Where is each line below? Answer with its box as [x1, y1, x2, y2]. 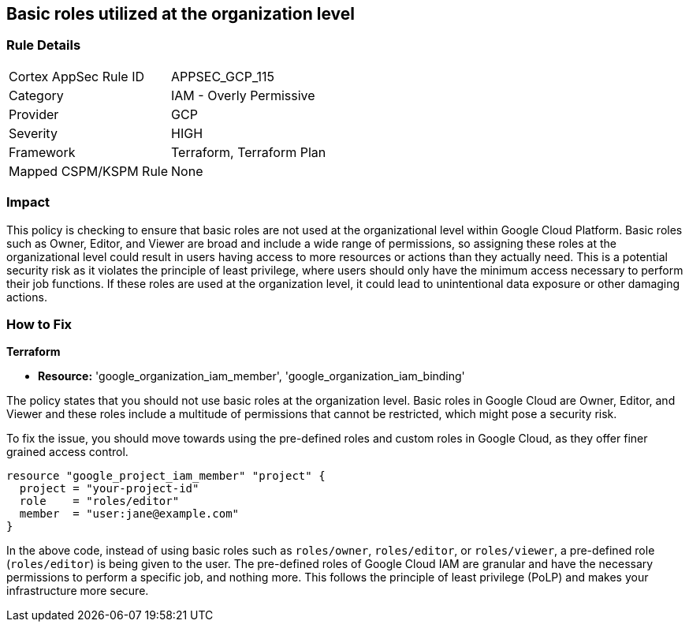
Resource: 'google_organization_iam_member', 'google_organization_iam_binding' [38, 369, 465, 383]
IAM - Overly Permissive [171, 87, 315, 103]
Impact [6, 194, 50, 211]
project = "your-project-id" [19, 482, 199, 495]
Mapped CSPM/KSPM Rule [9, 163, 169, 179]
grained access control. [6, 445, 128, 459]
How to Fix [6, 316, 73, 332]
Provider [9, 106, 59, 122]
